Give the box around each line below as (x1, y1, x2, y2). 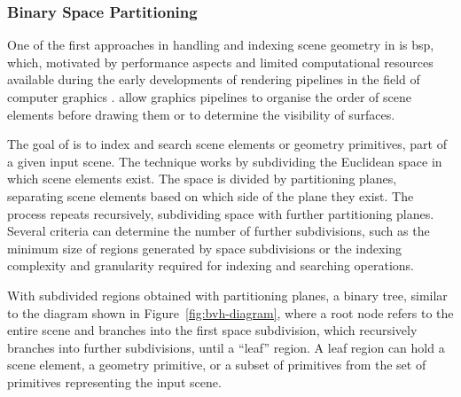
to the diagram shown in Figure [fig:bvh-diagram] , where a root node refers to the (7, 303, 454, 322)
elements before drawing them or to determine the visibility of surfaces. (7, 105, 395, 123)
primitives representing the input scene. (7, 372, 222, 391)
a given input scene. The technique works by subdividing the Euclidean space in (7, 152, 442, 170)
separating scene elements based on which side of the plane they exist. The (7, 186, 414, 205)
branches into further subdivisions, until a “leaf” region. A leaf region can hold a (7, 338, 445, 356)
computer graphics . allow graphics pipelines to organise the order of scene (7, 88, 412, 105)
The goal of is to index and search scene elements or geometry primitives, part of (7, 135, 447, 153)
